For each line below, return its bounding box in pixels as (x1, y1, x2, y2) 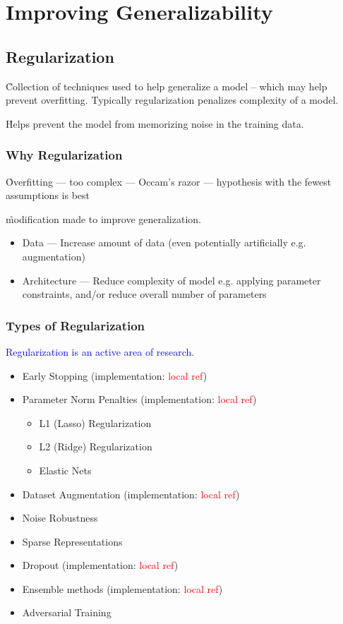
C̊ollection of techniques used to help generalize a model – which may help (6, 78, 327, 93)
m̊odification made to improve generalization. (6, 211, 201, 226)
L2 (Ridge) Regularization (39, 439, 152, 454)
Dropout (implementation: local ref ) (22, 558, 179, 572)
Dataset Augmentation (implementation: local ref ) (22, 486, 240, 501)
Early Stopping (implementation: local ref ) (22, 368, 207, 383)
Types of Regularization (6, 316, 145, 334)
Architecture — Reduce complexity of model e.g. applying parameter (22, 272, 321, 287)
